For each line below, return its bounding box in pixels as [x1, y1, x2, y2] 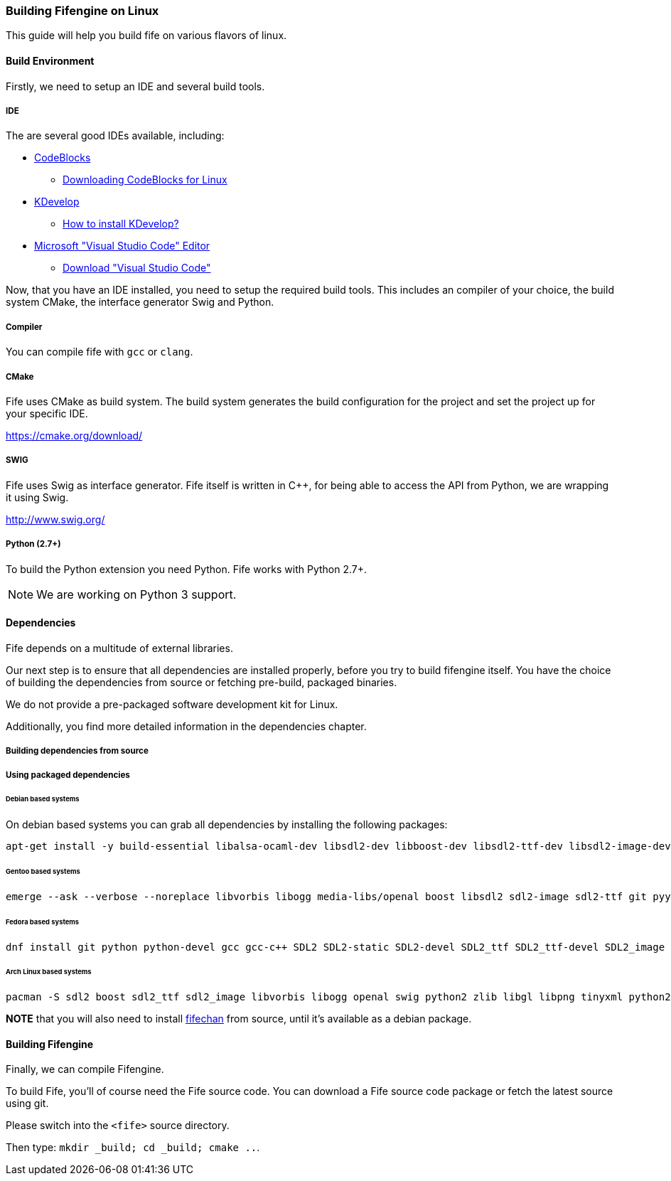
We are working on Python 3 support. [36, 587, 237, 602]
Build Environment [6, 54, 95, 67]
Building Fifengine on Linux [6, 4, 159, 18]
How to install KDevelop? [63, 218, 179, 230]
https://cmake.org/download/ [6, 429, 143, 442]
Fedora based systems [6, 917, 80, 926]
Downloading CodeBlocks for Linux [63, 173, 227, 186]
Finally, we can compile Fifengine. [6, 1063, 164, 1076]
